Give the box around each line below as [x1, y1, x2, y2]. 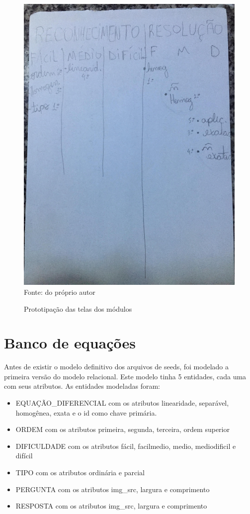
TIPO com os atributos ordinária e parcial [15, 467, 145, 477]
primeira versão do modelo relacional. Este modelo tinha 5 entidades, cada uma [4, 371, 247, 381]
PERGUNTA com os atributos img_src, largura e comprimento [15, 484, 210, 494]
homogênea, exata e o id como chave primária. [15, 407, 157, 418]
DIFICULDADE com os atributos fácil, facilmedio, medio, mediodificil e [15, 440, 236, 451]
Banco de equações [4, 333, 136, 353]
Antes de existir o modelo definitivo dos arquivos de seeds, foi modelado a [4, 361, 229, 372]
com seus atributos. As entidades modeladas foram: [4, 381, 160, 391]
